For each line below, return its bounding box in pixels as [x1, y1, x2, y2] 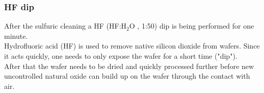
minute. [4, 30, 28, 41]
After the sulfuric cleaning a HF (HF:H [4, 20, 127, 31]
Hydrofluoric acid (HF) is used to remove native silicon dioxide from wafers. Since [4, 40, 260, 51]
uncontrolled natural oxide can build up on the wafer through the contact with [4, 71, 250, 81]
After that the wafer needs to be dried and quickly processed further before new [4, 60, 254, 71]
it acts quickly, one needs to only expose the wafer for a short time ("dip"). [4, 51, 237, 61]
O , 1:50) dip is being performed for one [129, 20, 254, 31]
